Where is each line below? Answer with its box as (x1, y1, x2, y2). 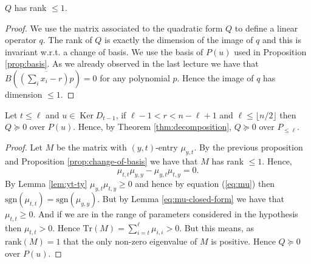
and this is (262, 33, 301, 46)
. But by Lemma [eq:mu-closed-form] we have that (97, 192, 284, 205)
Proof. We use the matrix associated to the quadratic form (5, 21, 223, 34)
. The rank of (43, 33, 92, 46)
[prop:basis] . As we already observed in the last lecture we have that (5, 57, 259, 70)
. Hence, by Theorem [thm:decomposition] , (73, 120, 231, 133)
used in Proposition (234, 45, 307, 58)
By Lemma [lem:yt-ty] (5, 177, 87, 189)
